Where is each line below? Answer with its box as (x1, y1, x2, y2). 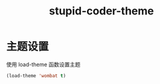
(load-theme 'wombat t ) (6, 73, 66, 79)
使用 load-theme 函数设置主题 (6, 61, 81, 68)
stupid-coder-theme (49, 4, 154, 18)
